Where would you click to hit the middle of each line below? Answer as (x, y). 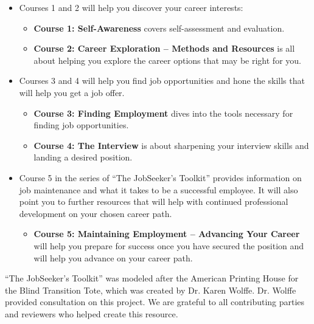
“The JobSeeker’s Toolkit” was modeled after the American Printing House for (152, 278)
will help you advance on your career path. (113, 257)
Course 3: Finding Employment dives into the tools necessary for (163, 113)
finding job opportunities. (81, 125)
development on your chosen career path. (96, 213)
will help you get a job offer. (72, 92)
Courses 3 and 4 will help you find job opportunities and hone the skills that (162, 81)
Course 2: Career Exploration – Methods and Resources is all (164, 48)
